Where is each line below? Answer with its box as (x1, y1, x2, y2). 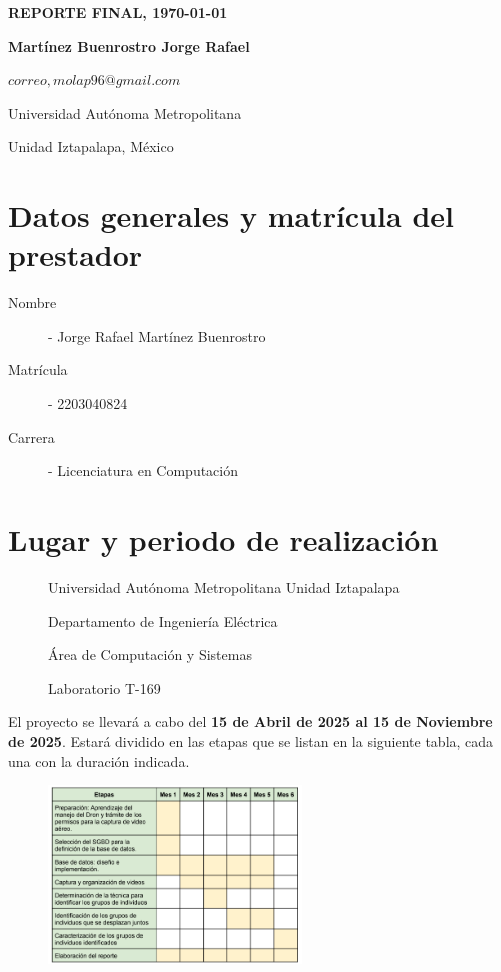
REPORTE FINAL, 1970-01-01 (8, 2, 228, 22)
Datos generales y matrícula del (8, 195, 454, 236)
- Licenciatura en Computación (48, 460, 239, 481)
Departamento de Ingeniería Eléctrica (48, 610, 278, 631)
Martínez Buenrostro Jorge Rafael (8, 35, 250, 56)
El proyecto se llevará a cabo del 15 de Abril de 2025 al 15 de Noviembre (8, 711, 493, 732)
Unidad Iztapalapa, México (8, 136, 174, 157)
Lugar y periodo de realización (8, 519, 439, 560)
